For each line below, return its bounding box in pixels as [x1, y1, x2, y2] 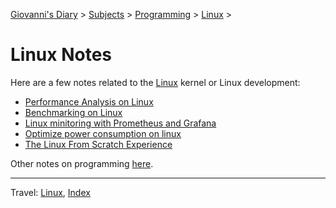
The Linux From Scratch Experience [24, 138, 173, 150]
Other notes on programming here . [10, 157, 154, 169]
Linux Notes [10, 44, 113, 66]
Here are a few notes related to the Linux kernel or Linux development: [10, 76, 301, 88]
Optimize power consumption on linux [24, 127, 182, 139]
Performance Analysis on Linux [24, 95, 154, 108]
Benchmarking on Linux [24, 106, 123, 118]
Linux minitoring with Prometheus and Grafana [24, 117, 217, 129]
